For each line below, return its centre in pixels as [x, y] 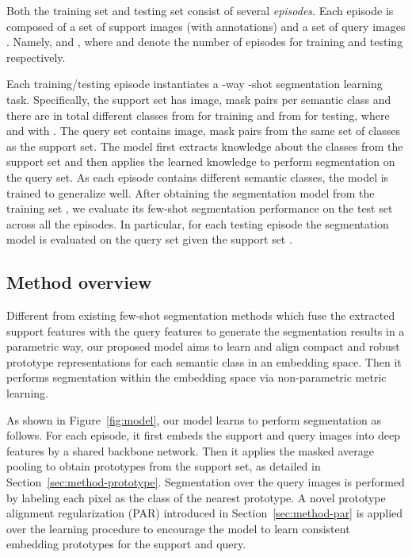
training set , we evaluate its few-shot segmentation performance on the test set [200, 208]
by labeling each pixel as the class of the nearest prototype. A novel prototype [196, 497]
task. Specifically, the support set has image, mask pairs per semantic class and [199, 99]
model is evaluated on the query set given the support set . [149, 239]
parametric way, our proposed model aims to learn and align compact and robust [203, 346]
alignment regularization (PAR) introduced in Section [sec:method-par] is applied [205, 513]
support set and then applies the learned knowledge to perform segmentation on [201, 161]
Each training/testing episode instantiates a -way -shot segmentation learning [195, 84]
